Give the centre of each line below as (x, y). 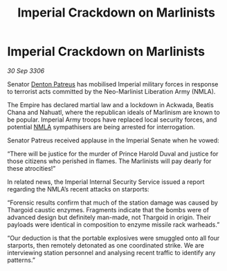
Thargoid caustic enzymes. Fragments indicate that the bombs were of (108, 209)
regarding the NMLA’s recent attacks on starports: (79, 189)
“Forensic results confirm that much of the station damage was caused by (112, 203)
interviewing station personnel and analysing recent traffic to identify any (111, 252)
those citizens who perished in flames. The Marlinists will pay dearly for (109, 161)
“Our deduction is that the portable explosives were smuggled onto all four (113, 238)
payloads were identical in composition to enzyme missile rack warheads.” (113, 224)
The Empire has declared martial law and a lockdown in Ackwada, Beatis (111, 104)
